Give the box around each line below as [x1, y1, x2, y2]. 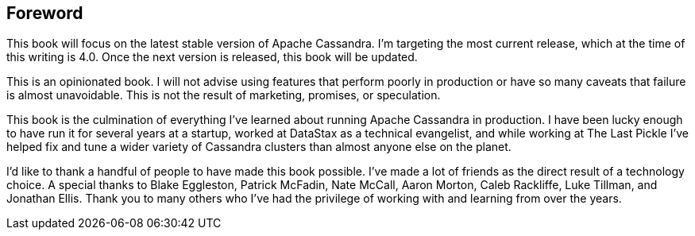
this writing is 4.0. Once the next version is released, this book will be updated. [6, 50, 418, 64]
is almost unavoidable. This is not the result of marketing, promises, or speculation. [6, 88, 441, 103]
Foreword [6, 3, 83, 23]
